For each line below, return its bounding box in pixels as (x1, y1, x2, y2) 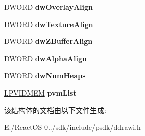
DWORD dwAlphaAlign (4, 53, 87, 63)
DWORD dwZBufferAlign (4, 36, 93, 47)
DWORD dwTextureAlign (4, 18, 93, 29)
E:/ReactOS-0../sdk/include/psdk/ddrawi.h (4, 122, 141, 132)
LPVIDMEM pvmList (4, 87, 77, 98)
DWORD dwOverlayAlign (4, 2, 93, 12)
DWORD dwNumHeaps (4, 70, 86, 81)
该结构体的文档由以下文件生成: (4, 104, 106, 115)
